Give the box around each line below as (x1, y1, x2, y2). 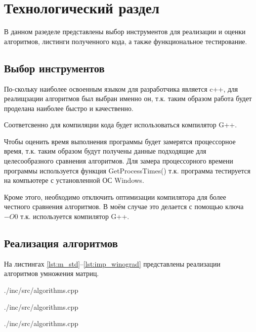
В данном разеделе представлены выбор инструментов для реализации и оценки (4, 26, 246, 37)
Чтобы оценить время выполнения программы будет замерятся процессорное (4, 136, 236, 146)
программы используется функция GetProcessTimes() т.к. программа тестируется (4, 165, 251, 175)
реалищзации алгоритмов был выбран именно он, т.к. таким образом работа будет (4, 93, 252, 104)
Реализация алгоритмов (4, 235, 118, 251)
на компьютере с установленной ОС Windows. (4, 175, 144, 185)
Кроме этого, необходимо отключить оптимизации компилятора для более (4, 191, 226, 202)
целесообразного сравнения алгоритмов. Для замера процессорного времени (4, 156, 233, 166)
